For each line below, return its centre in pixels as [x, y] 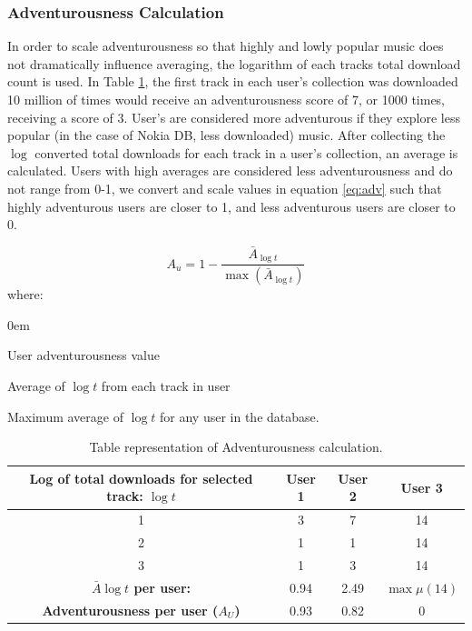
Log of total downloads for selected [141, 478]
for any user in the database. [240, 416]
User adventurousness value [84, 355]
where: [25, 294]
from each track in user [166, 386]
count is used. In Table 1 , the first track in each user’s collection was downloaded [233, 81]
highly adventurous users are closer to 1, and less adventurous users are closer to [231, 206]
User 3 [422, 487]
